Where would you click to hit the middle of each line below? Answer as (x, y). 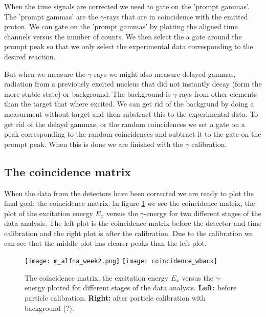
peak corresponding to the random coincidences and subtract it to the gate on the (133, 134)
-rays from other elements (217, 93)
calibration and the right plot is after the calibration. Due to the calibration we (128, 233)
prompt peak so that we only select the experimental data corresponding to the (129, 46)
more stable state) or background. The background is (87, 93)
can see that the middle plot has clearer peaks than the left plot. (105, 243)
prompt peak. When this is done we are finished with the (94, 144)
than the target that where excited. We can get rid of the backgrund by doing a (129, 104)
